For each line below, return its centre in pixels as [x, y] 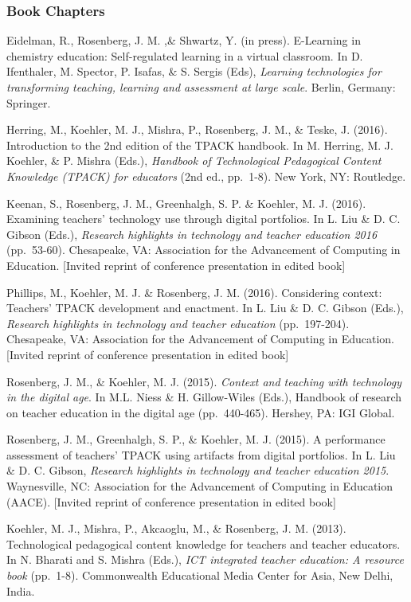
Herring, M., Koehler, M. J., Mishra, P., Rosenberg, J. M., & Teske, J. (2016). [197, 129]
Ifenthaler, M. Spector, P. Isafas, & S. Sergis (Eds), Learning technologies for [194, 71]
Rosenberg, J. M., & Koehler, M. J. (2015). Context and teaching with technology [204, 381]
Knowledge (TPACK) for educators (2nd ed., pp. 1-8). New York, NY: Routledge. [206, 176]
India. [21, 590]
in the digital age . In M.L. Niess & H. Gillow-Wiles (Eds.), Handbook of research [204, 397]
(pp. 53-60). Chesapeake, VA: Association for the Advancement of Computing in [204, 250]
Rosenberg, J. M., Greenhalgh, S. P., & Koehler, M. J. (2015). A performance [196, 439]
